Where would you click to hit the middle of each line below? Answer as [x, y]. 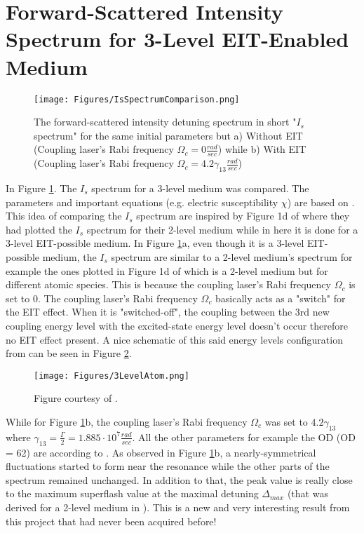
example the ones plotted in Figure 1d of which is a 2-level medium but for [167, 270]
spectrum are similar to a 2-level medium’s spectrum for [232, 256]
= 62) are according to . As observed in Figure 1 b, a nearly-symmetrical [161, 452]
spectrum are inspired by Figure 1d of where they [243, 216]
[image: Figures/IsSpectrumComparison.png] [137, 99]
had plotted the [39, 229]
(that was [308, 493]
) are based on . [321, 202]
